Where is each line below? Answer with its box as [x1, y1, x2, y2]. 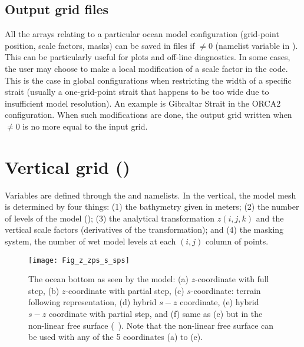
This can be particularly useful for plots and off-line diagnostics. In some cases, [5, 51, 290, 63]
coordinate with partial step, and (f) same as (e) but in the [48, 308, 263, 320]
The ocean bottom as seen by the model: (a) [28, 273, 189, 285]
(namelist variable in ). [215, 39, 298, 51]
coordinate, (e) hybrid [180, 296, 259, 308]
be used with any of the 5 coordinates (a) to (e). [28, 331, 203, 343]
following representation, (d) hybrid [28, 296, 157, 308]
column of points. [205, 235, 269, 247]
